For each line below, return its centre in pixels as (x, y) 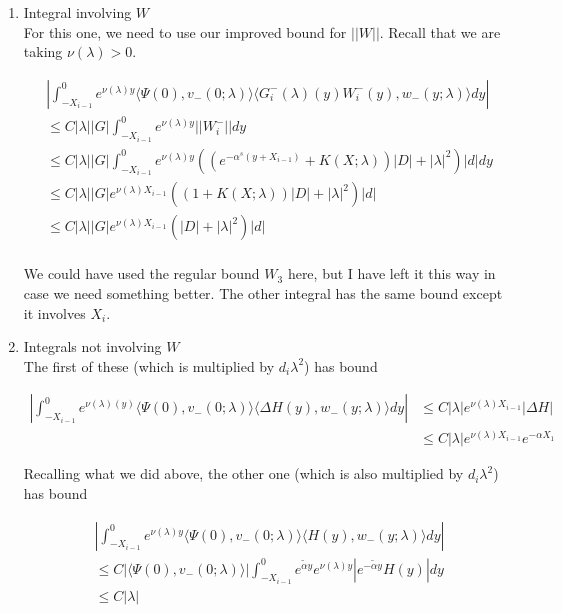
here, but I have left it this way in (391, 273)
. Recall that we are (440, 31)
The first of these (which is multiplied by (149, 365)
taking (43, 51)
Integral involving (77, 12)
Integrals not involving (92, 346)
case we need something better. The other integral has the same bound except (263, 292)
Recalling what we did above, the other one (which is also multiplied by (243, 473)
